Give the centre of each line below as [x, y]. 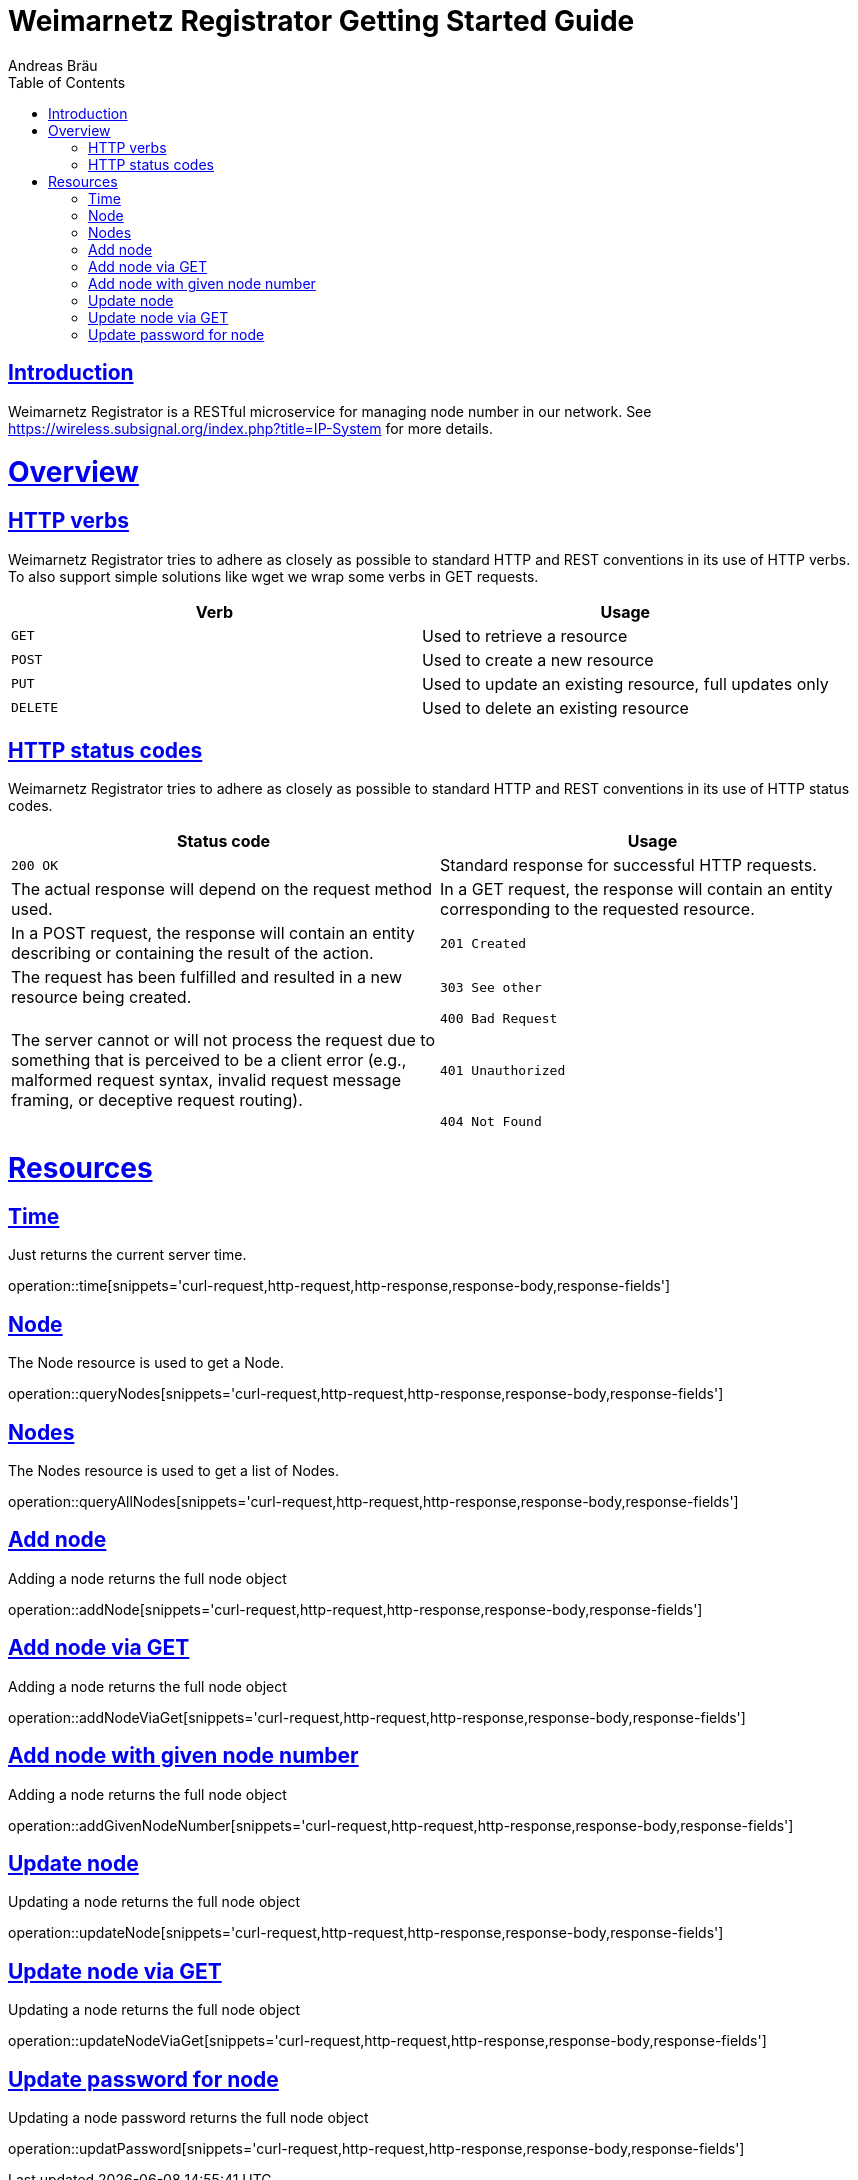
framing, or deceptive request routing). [157, 1100]
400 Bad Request [499, 1019]
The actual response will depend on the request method [222, 889]
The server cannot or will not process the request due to [223, 1040]
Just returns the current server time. [127, 1255]
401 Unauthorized [503, 1070]
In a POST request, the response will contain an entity [213, 933]
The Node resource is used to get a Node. [146, 1363]
